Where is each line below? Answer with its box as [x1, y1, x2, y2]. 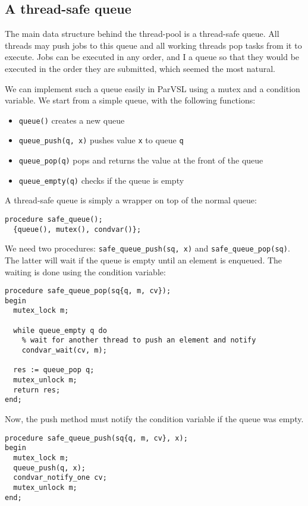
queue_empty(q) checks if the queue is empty [18, 174, 184, 186]
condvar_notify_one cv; [13, 473, 107, 482]
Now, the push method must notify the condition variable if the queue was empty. [5, 413, 304, 425]
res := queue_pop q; [13, 366, 95, 375]
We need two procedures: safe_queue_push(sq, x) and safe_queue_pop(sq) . [5, 242, 290, 254]
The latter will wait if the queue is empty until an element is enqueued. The [5, 253, 282, 266]
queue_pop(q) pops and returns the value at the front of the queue [18, 154, 263, 166]
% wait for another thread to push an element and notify [21, 336, 256, 345]
